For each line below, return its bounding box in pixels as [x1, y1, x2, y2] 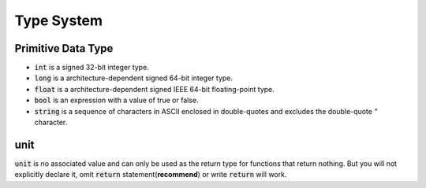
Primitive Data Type [14, 42, 114, 55]
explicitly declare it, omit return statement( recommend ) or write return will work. [14, 170, 287, 179]
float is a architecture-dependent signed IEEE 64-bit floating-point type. [34, 84, 275, 94]
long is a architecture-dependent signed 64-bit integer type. [34, 73, 233, 83]
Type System [14, 12, 103, 29]
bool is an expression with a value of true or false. [34, 95, 199, 105]
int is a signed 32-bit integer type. [34, 63, 149, 72]
